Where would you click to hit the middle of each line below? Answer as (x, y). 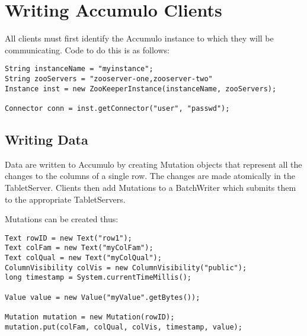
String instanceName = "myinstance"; (79, 69)
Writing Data (47, 139)
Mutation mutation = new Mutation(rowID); (90, 317)
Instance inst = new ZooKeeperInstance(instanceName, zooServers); (141, 89)
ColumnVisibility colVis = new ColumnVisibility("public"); (126, 268)
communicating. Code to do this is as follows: (87, 49)
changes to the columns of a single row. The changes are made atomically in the (150, 176)
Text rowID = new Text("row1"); (68, 238)
